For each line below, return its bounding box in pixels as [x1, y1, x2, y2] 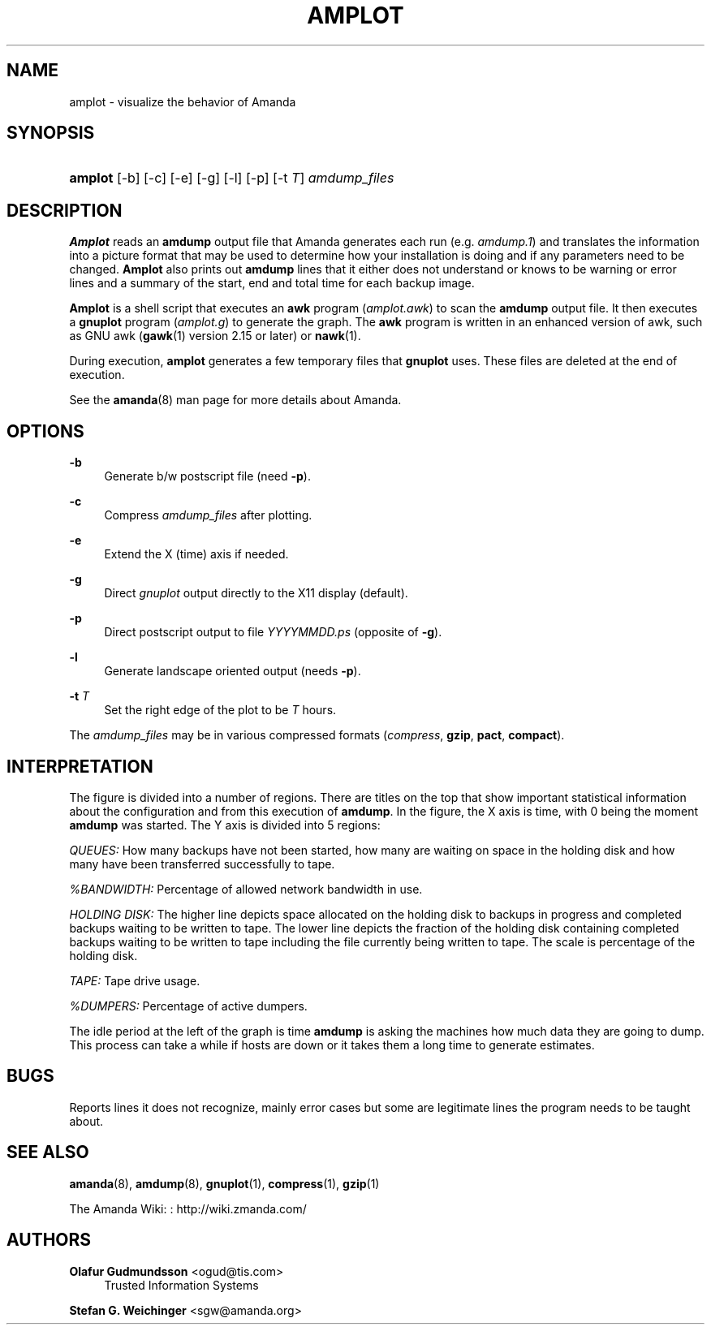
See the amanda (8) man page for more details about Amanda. [69, 393, 402, 407]
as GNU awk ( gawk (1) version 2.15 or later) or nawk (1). [69, 329, 361, 343]
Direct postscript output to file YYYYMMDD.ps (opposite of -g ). [104, 625, 442, 640]
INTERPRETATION [6, 756, 153, 777]
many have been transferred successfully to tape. [69, 856, 335, 871]
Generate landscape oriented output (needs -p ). [104, 664, 361, 678]
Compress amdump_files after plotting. [104, 508, 312, 523]
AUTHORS [6, 1230, 92, 1251]
